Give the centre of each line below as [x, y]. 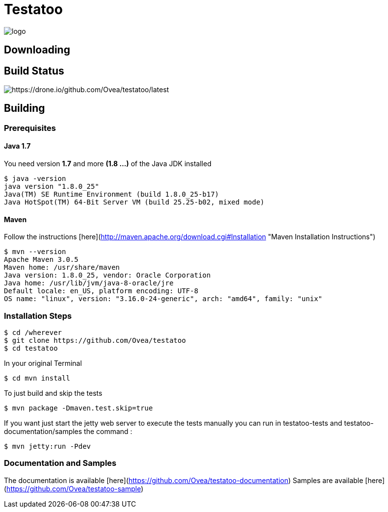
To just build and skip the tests [53, 393]
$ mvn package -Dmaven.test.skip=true [78, 408]
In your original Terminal [43, 363]
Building [25, 108]
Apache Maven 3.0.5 [41, 260]
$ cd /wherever [33, 333]
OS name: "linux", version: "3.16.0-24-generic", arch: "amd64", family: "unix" [163, 299]
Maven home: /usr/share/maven [62, 268]
